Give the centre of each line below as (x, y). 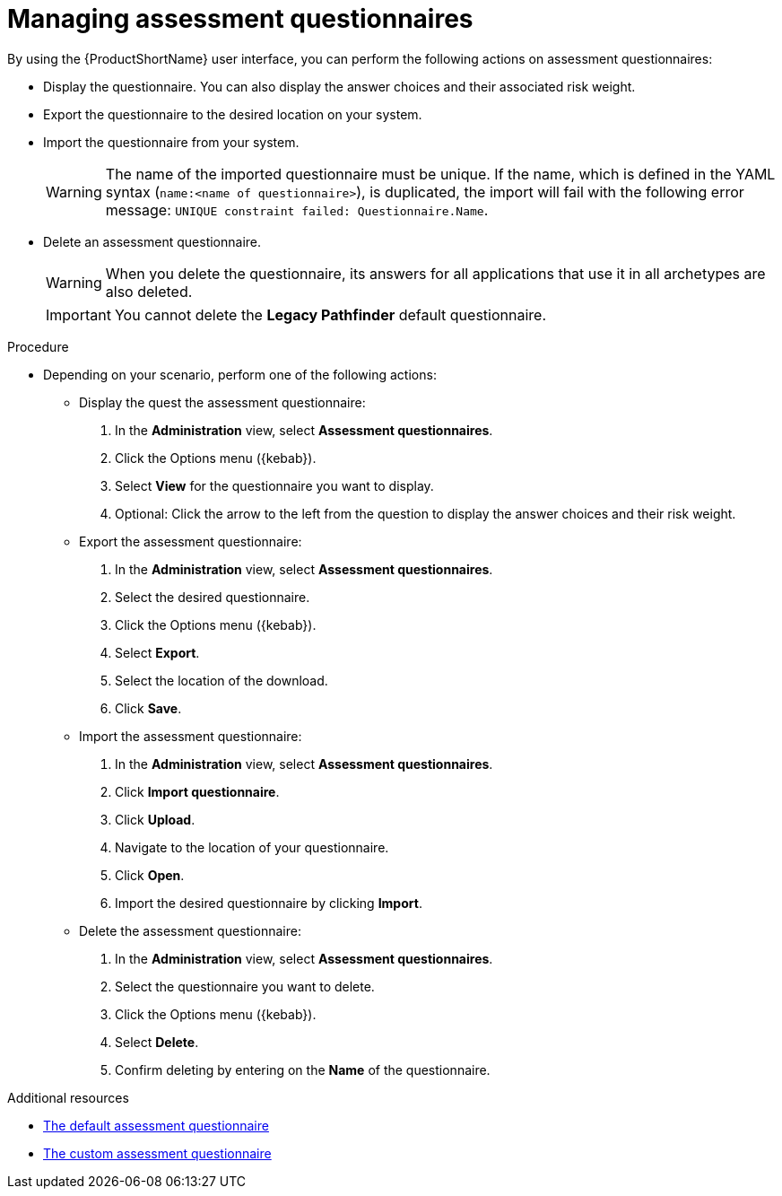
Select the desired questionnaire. (213, 597)
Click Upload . (155, 819)
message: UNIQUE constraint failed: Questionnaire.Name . (297, 210)
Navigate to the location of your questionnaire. (252, 847)
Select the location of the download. (222, 680)
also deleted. (149, 291)
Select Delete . (157, 1042)
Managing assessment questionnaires (240, 19)
